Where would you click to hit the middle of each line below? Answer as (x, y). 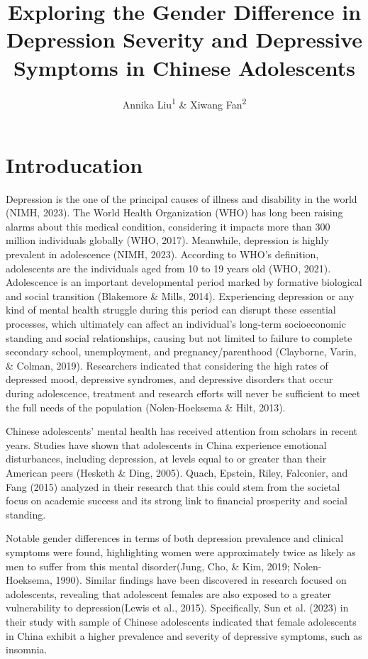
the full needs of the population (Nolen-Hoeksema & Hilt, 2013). (146, 407)
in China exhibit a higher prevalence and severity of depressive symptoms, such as (184, 635)
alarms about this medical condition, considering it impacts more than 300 (168, 226)
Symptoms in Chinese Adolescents (184, 67)
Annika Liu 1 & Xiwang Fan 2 (184, 103)
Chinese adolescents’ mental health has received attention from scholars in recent (182, 431)
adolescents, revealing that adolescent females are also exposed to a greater (169, 593)
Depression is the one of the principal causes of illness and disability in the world (182, 198)
